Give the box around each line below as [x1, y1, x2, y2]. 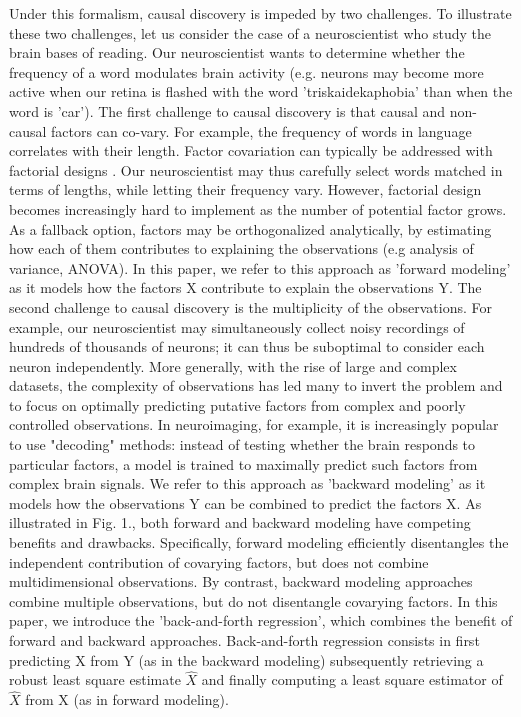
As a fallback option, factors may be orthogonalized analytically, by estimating [9, 218, 492, 239]
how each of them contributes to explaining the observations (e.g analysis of [9, 238, 474, 259]
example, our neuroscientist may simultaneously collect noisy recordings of [9, 316, 465, 337]
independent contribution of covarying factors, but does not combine [9, 551, 429, 572]
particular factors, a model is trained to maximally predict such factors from [9, 453, 478, 474]
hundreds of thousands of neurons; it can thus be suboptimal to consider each [9, 336, 485, 357]
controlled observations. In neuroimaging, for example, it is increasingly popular [9, 414, 499, 435]
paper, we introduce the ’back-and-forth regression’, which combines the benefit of [9, 610, 513, 631]
